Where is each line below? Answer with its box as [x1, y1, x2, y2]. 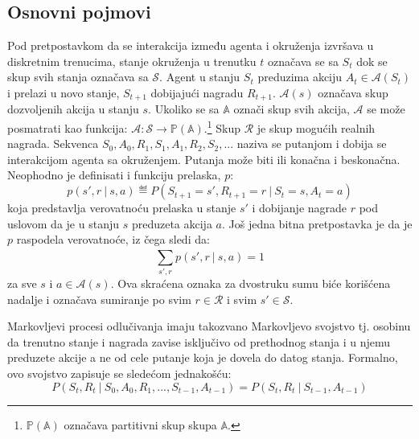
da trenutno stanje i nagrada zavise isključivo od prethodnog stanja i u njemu [7, 333, 391, 350]
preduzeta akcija [131, 215, 212, 232]
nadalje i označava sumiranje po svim [7, 290, 191, 307]
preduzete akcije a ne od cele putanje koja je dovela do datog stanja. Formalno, [7, 349, 398, 366]
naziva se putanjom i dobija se [236, 135, 387, 152]
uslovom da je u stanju [7, 215, 119, 232]
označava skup [318, 84, 388, 101]
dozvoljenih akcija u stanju [7, 101, 139, 117]
